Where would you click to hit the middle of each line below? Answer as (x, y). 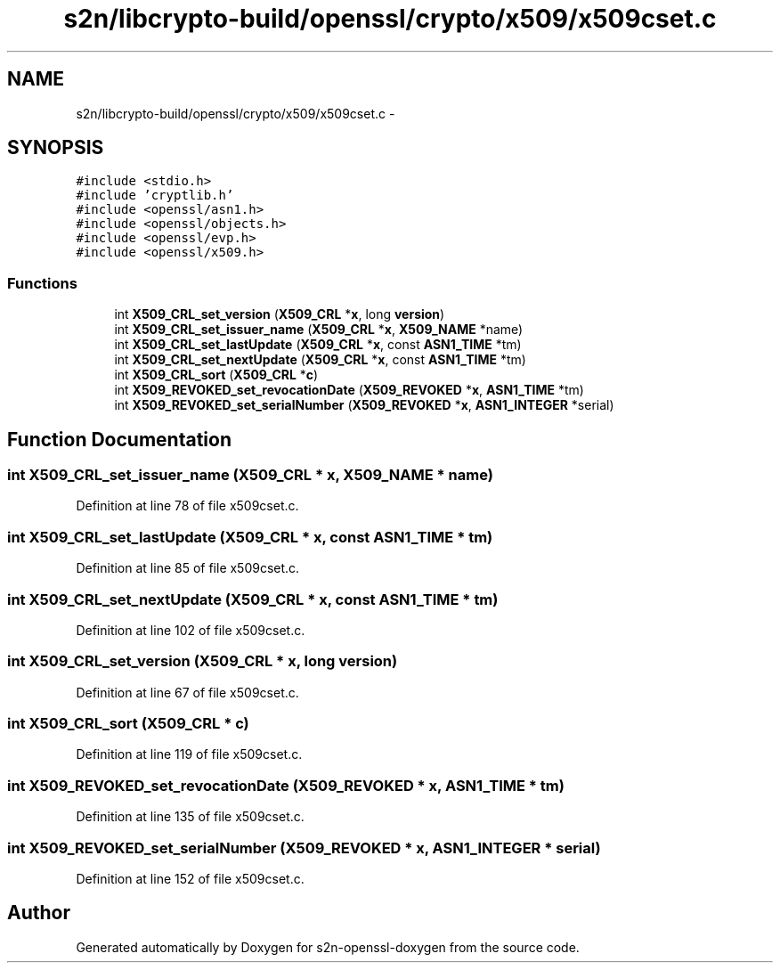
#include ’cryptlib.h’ (155, 196)
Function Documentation (119, 439)
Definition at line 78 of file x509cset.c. (187, 506)
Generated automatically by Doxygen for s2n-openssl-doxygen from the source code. (328, 947)
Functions (42, 283)
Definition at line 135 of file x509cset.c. (190, 817)
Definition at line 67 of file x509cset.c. (187, 692)
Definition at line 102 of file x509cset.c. (191, 630)
